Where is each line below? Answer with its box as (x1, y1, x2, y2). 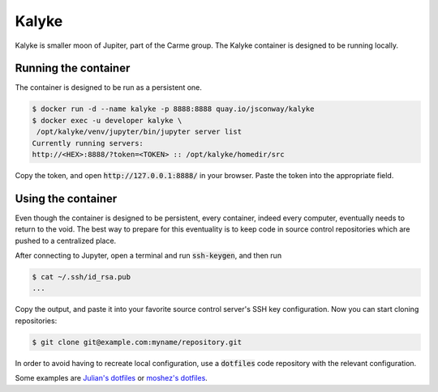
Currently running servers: (32, 138, 144, 147)
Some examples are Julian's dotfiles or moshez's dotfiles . (15, 373, 208, 383)
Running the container (15, 62, 131, 75)
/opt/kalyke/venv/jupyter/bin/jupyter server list (36, 127, 243, 137)
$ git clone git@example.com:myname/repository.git (32, 337, 243, 347)
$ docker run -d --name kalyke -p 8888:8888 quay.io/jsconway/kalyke (32, 104, 315, 113)
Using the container (15, 191, 118, 206)
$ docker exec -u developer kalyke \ (32, 116, 182, 125)
